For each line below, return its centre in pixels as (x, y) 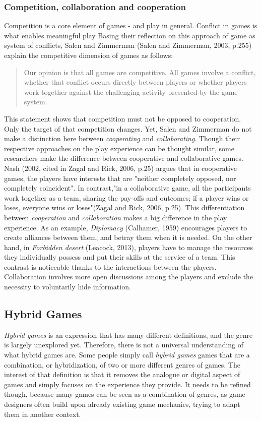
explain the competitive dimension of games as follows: (89, 55)
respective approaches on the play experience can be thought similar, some (119, 148)
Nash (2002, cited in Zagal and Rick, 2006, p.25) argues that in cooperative (121, 168)
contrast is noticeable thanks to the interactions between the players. (110, 266)
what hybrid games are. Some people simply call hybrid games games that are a (127, 355)
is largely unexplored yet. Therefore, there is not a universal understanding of (124, 345)
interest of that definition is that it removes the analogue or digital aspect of (122, 374)
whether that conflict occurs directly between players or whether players (135, 82)
